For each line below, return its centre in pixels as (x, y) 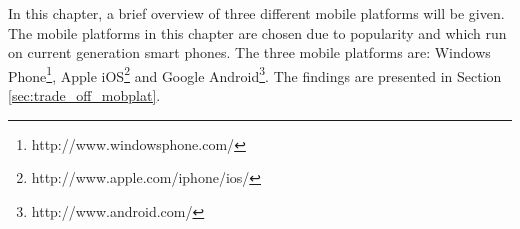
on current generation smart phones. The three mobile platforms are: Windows (249, 52)
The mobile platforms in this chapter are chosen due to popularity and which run (257, 32)
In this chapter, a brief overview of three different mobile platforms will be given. (256, 13)
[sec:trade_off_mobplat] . (84, 95)
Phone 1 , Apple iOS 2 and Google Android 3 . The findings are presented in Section (255, 74)
